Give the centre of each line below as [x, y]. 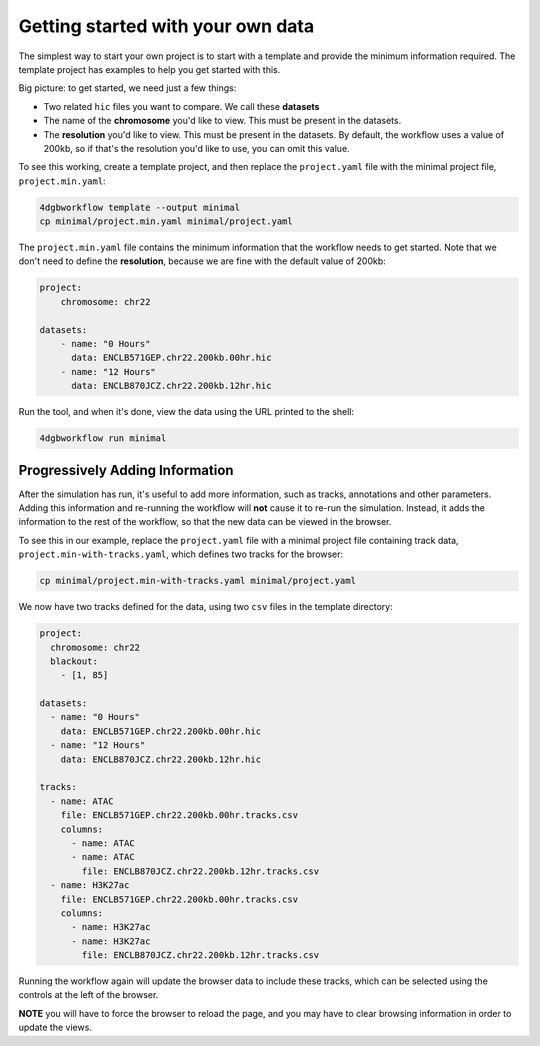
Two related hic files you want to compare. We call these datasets [181, 106]
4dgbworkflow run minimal [103, 438]
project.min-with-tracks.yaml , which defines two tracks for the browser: [181, 554]
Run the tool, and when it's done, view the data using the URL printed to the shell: [186, 412]
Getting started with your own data [166, 26]
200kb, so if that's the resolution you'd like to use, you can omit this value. [196, 148]
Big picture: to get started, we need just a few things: [127, 88]
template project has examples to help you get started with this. [149, 69]
